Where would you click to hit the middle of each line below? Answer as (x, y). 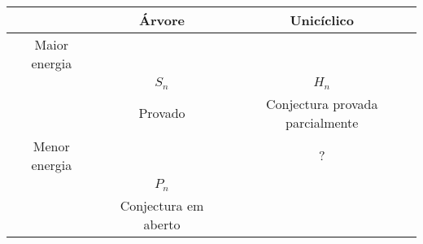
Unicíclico (322, 20)
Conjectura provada (322, 103)
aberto (162, 224)
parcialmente (322, 122)
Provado (162, 113)
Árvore (162, 20)
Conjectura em (162, 205)
